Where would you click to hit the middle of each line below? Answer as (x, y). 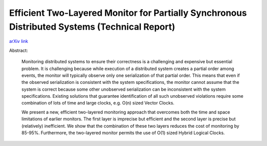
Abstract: (19, 50)
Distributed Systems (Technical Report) (92, 27)
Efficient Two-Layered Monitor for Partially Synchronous (128, 13)
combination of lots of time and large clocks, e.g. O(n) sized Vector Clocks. (98, 103)
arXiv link (19, 41)
